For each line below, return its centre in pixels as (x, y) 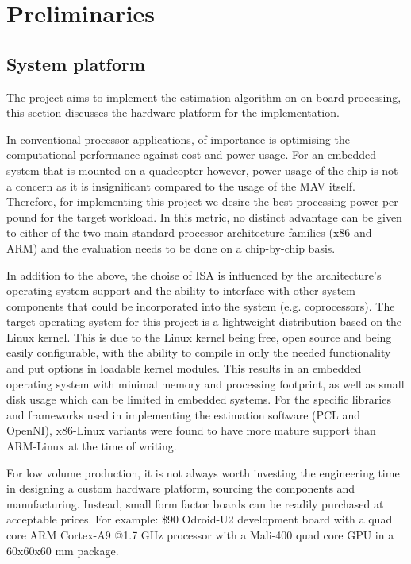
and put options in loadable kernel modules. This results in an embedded (184, 368)
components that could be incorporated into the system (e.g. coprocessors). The (201, 305)
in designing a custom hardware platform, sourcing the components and (181, 488)
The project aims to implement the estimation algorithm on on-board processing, (204, 97)
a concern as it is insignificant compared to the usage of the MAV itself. (181, 185)
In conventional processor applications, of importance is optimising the (178, 139)
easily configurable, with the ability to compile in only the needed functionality (199, 352)
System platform (76, 63)
